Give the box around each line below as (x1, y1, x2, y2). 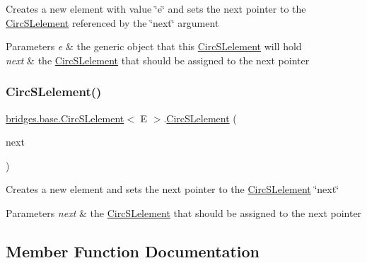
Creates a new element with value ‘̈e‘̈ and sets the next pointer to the (6, 1, 306, 16)
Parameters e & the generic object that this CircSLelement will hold (6, 39, 302, 54)
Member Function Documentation (6, 240, 260, 262)
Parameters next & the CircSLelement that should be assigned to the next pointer (6, 205, 362, 220)
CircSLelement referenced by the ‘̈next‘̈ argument (6, 15, 219, 30)
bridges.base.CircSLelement (6, 110, 124, 125)
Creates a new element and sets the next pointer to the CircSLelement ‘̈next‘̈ (6, 182, 339, 197)
